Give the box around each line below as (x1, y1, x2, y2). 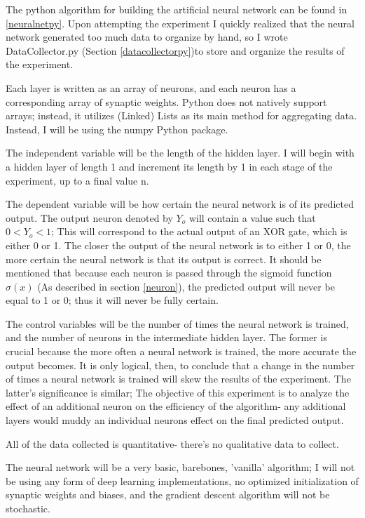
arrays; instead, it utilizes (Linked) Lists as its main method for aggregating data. (6, 108, 357, 123)
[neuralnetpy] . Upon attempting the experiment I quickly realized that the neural (6, 15, 354, 30)
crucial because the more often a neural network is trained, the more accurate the (6, 344, 357, 359)
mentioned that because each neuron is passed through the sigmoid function (6, 265, 332, 280)
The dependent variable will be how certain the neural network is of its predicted (6, 197, 354, 211)
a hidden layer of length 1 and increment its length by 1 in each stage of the (6, 159, 333, 173)
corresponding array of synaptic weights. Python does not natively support (6, 94, 327, 109)
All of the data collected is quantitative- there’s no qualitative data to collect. (6, 436, 339, 451)
